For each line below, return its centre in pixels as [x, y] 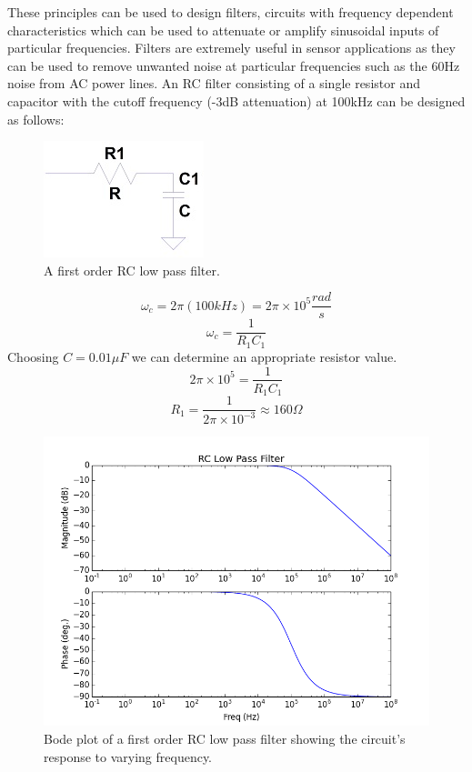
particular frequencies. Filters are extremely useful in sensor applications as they [231, 48]
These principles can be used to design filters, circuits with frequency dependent [231, 12]
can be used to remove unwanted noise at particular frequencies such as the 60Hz [234, 65]
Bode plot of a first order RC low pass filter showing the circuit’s [225, 739]
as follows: [36, 119]
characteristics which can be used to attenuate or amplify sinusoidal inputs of [223, 30]
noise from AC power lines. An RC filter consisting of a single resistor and [214, 83]
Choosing [33, 356]
